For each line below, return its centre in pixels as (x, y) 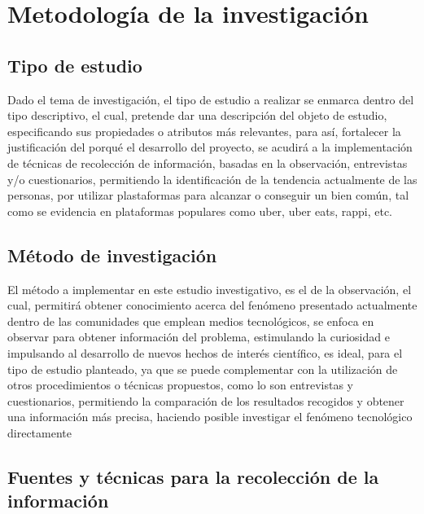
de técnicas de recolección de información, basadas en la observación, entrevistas (208, 163)
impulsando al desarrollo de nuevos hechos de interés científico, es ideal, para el (205, 352)
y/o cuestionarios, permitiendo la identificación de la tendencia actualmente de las (212, 179)
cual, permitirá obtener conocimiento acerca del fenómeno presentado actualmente (212, 305)
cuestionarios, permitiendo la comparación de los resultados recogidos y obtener (206, 400)
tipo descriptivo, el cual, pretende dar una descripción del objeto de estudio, (197, 115)
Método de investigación (112, 255)
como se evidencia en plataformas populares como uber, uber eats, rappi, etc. (200, 211)
